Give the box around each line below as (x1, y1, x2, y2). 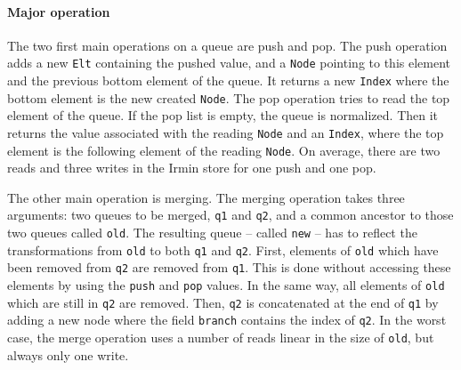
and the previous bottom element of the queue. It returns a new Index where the (7, 71, 449, 90)
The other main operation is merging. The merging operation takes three (7, 188, 405, 206)
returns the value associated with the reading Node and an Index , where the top (7, 123, 444, 141)
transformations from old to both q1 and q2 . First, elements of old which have (7, 240, 439, 259)
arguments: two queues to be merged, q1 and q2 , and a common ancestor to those (7, 205, 454, 224)
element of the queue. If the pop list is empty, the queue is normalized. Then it (7, 106, 439, 125)
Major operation (7, 2, 110, 20)
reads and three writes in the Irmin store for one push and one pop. (7, 158, 376, 177)
